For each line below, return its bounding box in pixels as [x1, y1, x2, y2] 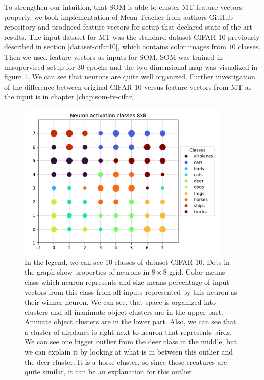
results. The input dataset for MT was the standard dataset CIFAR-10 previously [4, 31, 260, 42]
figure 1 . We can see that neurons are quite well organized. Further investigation [4, 71, 255, 82]
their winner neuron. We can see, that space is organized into [25, 296, 216, 307]
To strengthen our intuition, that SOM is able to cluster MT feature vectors [4, 2, 243, 12]
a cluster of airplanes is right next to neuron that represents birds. [25, 326, 232, 337]
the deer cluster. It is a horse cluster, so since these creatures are [25, 356, 227, 367]
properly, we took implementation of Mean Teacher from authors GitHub [4, 11, 233, 22]
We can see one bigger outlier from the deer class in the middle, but [25, 336, 237, 347]
